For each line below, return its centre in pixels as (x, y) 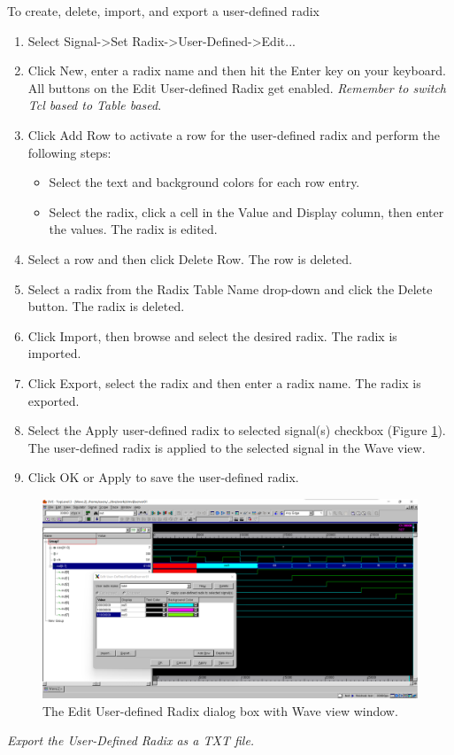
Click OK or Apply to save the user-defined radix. (163, 477)
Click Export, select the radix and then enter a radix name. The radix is (224, 382)
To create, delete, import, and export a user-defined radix (164, 11)
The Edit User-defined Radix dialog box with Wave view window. (220, 710)
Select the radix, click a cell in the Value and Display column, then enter (246, 211)
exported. (54, 400)
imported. (54, 353)
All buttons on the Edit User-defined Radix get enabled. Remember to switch (237, 87)
